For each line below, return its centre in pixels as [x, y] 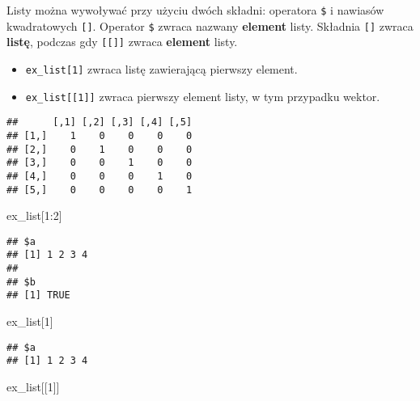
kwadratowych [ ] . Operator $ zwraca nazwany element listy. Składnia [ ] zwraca [210, 25]
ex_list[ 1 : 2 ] [34, 215]
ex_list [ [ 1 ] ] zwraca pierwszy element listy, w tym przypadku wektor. [203, 96]
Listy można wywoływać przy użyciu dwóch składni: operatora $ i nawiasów [195, 10]
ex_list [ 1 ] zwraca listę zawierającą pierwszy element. [161, 68]
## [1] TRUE [38, 295]
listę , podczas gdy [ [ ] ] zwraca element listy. [122, 42]
